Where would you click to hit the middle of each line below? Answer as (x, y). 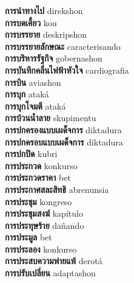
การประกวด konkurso (41, 165)
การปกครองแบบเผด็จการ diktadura (63, 129)
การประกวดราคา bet (38, 177)
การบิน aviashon (33, 82)
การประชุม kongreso (39, 201)
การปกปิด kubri (31, 154)
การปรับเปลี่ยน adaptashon (50, 273)
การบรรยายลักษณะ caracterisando (63, 46)
